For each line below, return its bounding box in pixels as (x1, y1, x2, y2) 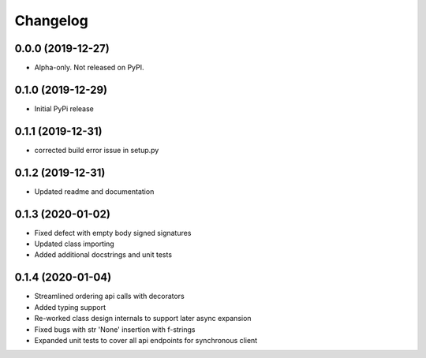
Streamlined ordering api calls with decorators (34, 292, 185, 301)
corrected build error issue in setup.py (34, 145, 159, 155)
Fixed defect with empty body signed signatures (34, 228, 192, 237)
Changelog (14, 12, 88, 29)
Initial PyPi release (34, 103, 95, 114)
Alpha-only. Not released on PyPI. (34, 63, 145, 73)
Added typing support (34, 302, 106, 311)
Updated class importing (34, 239, 114, 248)
